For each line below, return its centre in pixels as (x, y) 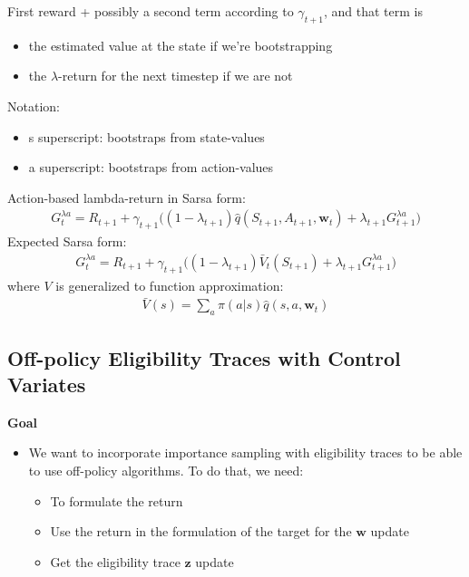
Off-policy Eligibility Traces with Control (204, 357)
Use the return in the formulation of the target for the (201, 531)
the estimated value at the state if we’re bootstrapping (181, 45)
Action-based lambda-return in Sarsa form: (127, 197)
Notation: (34, 106)
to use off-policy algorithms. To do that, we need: (166, 471)
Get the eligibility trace (115, 561)
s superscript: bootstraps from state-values (147, 136)
